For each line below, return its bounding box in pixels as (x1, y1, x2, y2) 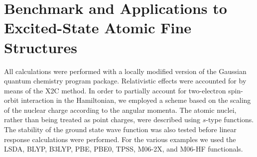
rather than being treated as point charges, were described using (4, 114, 201, 125)
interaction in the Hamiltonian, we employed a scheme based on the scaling (21, 95, 251, 105)
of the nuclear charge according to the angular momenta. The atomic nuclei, (4, 104, 237, 115)
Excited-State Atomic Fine (4, 17, 192, 38)
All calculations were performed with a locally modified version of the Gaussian (4, 66, 247, 76)
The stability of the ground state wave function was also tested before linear (4, 124, 237, 135)
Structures (4, 37, 78, 57)
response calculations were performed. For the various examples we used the (4, 134, 236, 144)
